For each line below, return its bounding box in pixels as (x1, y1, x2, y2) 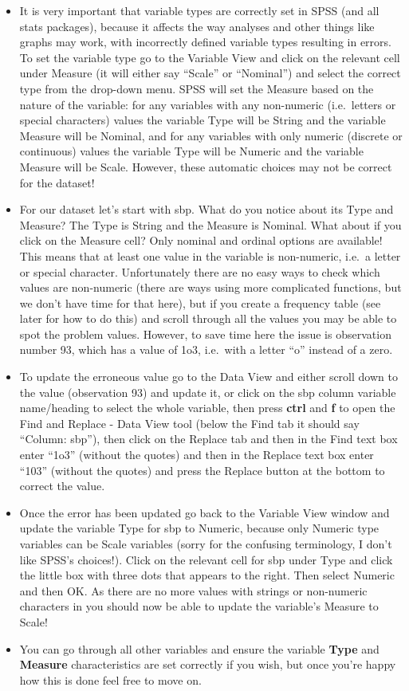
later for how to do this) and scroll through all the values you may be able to (19, 310, 397, 327)
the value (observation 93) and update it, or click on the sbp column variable (19, 383, 396, 400)
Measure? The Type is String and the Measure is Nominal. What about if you (19, 216, 402, 233)
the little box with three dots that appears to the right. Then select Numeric (19, 567, 395, 583)
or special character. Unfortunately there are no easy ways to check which (19, 263, 380, 280)
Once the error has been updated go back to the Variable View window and (19, 504, 390, 520)
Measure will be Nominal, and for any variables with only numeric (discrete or (19, 127, 403, 143)
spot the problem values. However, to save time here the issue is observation (19, 325, 391, 342)
